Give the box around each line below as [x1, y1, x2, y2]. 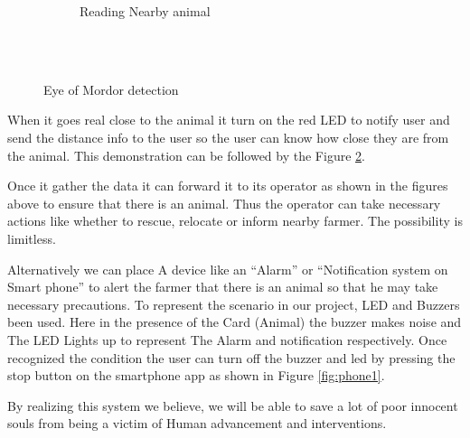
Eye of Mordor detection [43, 79, 179, 98]
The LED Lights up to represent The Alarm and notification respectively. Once [7, 330, 447, 349]
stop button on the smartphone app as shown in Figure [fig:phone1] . [7, 366, 385, 385]
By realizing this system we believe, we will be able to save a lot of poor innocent [7, 396, 458, 415]
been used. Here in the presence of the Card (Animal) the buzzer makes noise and [7, 312, 462, 331]
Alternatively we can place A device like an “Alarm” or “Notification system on [7, 259, 448, 278]
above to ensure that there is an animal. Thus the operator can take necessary [7, 193, 441, 212]
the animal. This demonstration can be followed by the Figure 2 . [7, 145, 365, 164]
